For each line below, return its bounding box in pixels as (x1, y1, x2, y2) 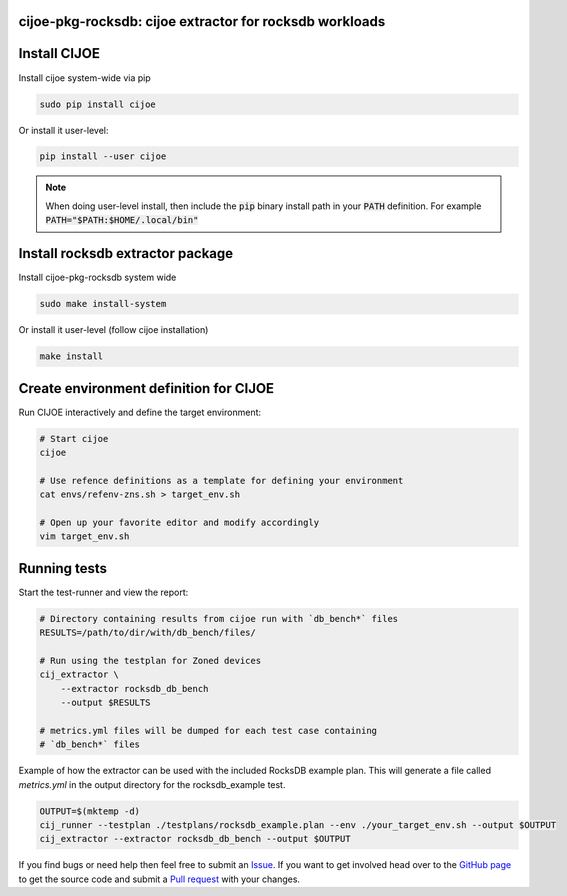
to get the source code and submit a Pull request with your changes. (18, 873, 300, 885)
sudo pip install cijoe (39, 98, 157, 110)
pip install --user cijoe (39, 151, 167, 162)
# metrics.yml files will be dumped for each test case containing (39, 725, 378, 736)
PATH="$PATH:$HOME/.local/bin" (45, 215, 199, 226)
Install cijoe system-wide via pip (18, 71, 151, 84)
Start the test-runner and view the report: (18, 586, 189, 598)
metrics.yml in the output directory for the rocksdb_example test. (18, 778, 286, 790)
